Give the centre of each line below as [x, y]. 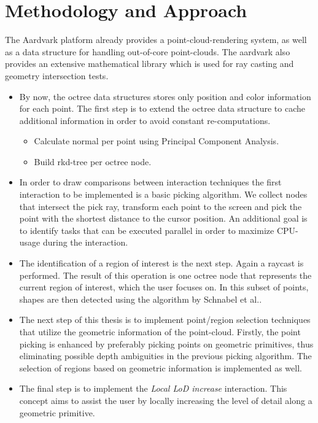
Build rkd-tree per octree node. [93, 161]
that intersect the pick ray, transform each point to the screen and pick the [161, 206]
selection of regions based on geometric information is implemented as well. [161, 367]
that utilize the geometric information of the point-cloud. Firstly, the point [160, 332]
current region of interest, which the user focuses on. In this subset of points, [164, 287]
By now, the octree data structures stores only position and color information [165, 96]
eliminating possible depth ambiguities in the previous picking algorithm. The [165, 356]
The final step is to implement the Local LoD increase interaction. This [153, 388]
